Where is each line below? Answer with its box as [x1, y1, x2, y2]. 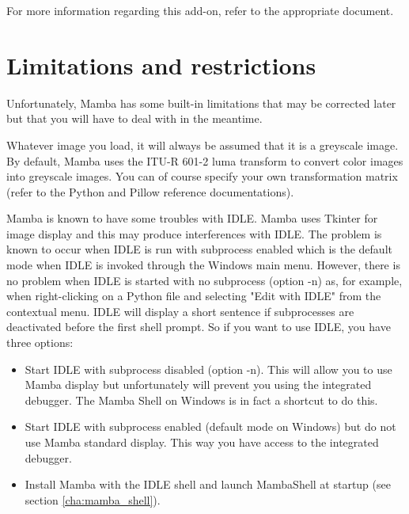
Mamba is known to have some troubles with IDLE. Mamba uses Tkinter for [6, 210, 378, 227]
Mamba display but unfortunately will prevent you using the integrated [25, 376, 372, 393]
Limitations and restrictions [6, 48, 316, 81]
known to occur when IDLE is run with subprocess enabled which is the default [6, 241, 392, 257]
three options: [6, 334, 74, 351]
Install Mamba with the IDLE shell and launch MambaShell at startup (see [25, 476, 391, 493]
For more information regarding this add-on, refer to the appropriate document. [6, 2, 394, 18]
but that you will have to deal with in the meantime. [6, 110, 263, 127]
